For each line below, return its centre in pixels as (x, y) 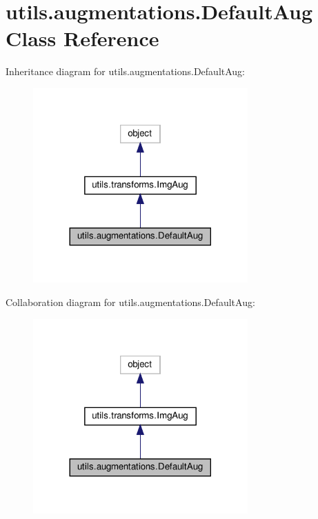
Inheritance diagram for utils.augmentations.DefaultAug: (126, 71)
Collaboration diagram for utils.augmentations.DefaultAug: (130, 302)
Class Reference (82, 38)
